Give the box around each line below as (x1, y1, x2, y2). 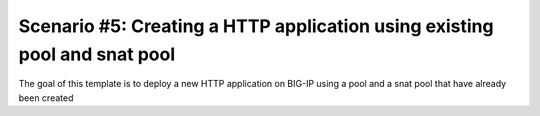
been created (18, 91, 74, 104)
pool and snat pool (18, 43, 176, 65)
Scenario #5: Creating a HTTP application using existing (18, 15, 494, 37)
